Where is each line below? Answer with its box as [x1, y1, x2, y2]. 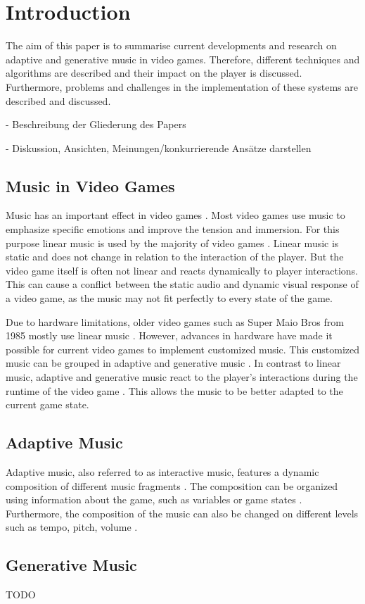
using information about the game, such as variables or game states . [6, 492, 302, 507]
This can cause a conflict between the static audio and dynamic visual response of [6, 277, 359, 291]
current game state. [6, 397, 89, 412]
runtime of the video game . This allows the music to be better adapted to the [6, 383, 343, 398]
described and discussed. [6, 93, 111, 108]
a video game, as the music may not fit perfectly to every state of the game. [6, 291, 333, 306]
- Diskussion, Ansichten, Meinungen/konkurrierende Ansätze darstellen [6, 140, 312, 155]
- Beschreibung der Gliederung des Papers [6, 117, 186, 132]
